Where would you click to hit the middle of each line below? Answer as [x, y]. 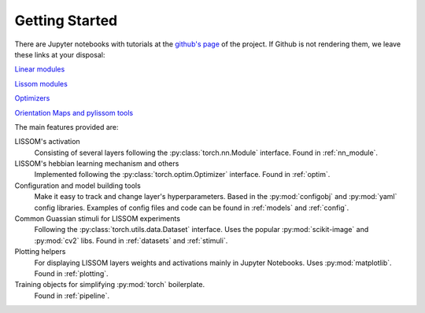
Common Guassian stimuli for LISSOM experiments [98, 219]
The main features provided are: [67, 127]
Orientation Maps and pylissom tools [74, 112]
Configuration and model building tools [78, 186]
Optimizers [32, 98]
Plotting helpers [40, 252]
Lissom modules [41, 83]
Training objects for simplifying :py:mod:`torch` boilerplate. [110, 285]
